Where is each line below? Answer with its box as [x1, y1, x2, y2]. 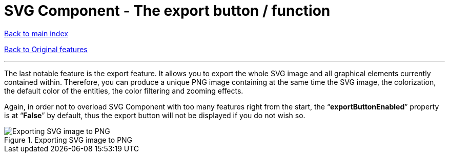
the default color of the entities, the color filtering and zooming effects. [4, 86, 243, 95]
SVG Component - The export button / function [4, 2, 331, 19]
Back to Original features [4, 44, 88, 54]
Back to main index [4, 29, 68, 38]
